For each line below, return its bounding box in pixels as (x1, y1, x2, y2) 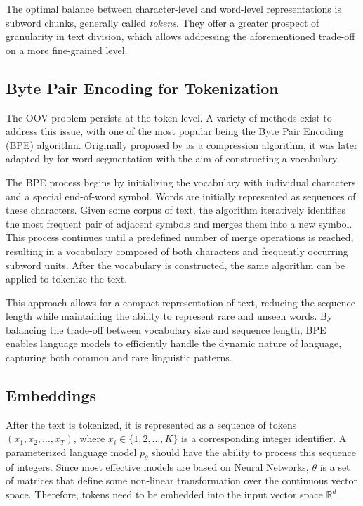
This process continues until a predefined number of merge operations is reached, (6, 230, 354, 245)
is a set (319, 459, 350, 474)
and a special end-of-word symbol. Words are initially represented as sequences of (6, 188, 356, 203)
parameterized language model (6, 445, 137, 460)
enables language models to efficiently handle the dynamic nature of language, (6, 336, 342, 351)
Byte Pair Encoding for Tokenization (6, 77, 279, 98)
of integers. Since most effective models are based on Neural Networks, (6, 459, 309, 474)
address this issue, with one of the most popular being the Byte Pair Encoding (6, 124, 344, 138)
